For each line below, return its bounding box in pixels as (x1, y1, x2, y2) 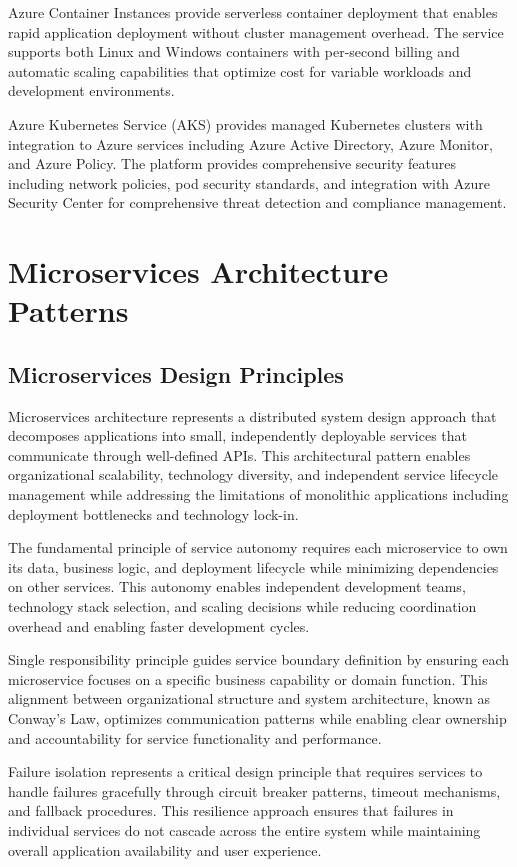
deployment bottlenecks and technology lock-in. (8, 503, 299, 524)
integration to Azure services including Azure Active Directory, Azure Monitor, (8, 133, 493, 154)
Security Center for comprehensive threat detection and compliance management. (8, 192, 507, 213)
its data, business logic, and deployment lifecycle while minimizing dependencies (8, 556, 499, 577)
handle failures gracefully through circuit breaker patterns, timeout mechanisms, (8, 780, 501, 801)
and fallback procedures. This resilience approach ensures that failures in (8, 800, 454, 821)
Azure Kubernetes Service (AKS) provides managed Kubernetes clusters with (8, 113, 483, 134)
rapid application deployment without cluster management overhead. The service (8, 21, 504, 42)
